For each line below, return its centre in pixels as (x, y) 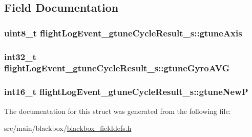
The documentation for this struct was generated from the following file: (118, 111)
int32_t (20, 56)
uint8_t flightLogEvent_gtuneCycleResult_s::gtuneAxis (123, 33)
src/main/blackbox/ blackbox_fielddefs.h (68, 128)
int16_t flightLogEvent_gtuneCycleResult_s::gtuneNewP (126, 92)
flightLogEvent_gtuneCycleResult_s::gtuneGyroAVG (117, 68)
